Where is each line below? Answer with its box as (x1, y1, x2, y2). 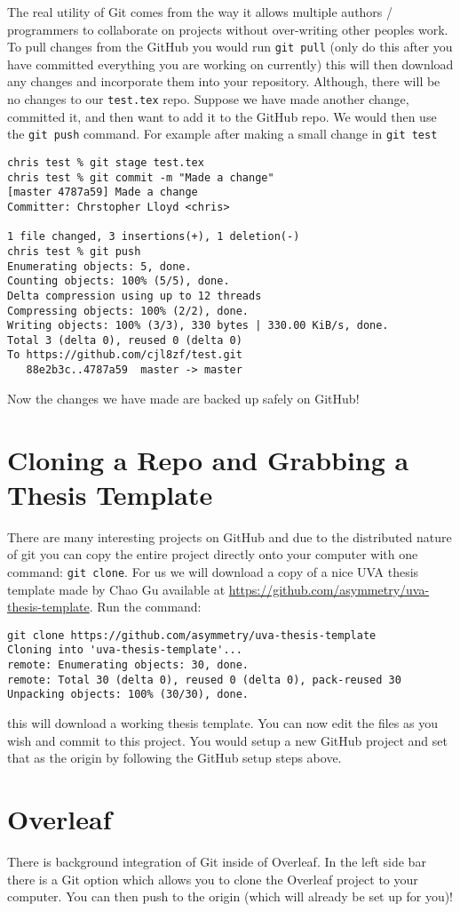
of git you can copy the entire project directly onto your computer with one (7, 545, 418, 564)
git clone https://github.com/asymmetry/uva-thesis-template (7, 628, 377, 642)
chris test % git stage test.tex (7, 156, 204, 169)
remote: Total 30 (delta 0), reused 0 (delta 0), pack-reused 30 (7, 673, 401, 686)
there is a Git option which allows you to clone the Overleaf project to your (7, 869, 418, 888)
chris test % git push (7, 244, 141, 258)
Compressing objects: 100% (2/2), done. (7, 304, 250, 317)
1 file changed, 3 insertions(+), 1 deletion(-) (7, 230, 300, 244)
